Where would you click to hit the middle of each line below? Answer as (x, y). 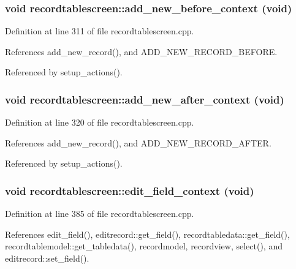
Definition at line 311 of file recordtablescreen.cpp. (100, 31)
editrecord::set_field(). (47, 258)
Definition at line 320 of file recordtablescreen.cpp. (100, 122)
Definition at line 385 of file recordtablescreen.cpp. (100, 214)
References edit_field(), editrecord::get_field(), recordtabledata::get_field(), (147, 234)
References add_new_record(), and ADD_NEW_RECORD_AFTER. (138, 142)
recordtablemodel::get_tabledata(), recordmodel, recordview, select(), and (144, 246)
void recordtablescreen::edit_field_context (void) (130, 190)
